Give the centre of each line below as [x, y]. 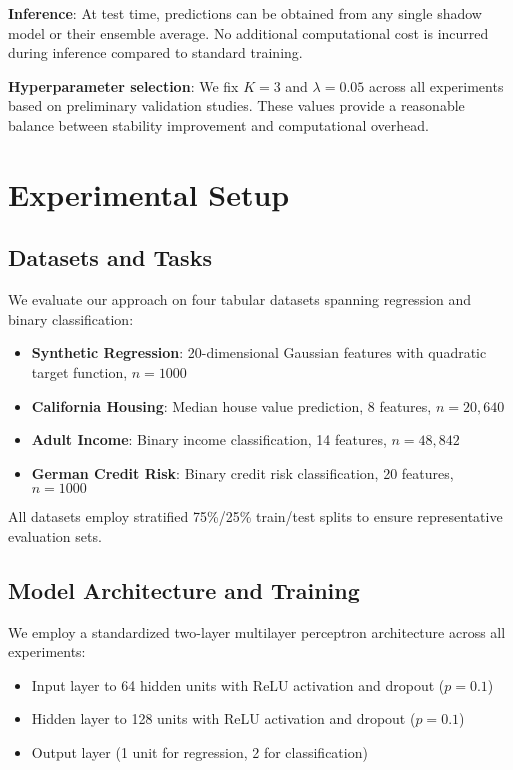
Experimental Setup [149, 193]
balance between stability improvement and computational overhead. [218, 124]
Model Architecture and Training [184, 589]
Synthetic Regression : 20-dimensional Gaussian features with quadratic [259, 352]
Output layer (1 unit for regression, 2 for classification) [199, 752]
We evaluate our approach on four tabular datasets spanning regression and [240, 299]
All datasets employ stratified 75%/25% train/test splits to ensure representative [255, 516]
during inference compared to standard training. [155, 52]
